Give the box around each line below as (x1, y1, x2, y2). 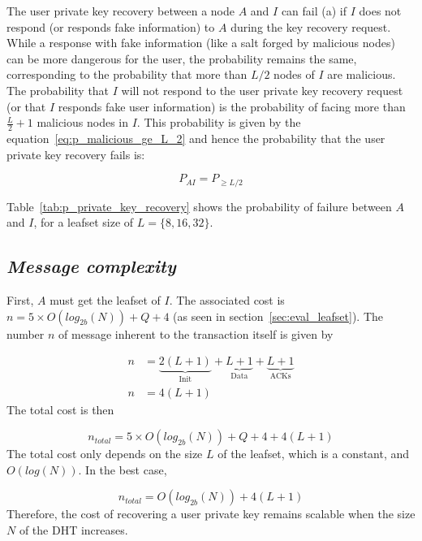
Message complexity (6, 253, 176, 279)
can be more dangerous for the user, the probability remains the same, (6, 50, 357, 67)
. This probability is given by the (136, 114, 301, 131)
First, (6, 292, 34, 309)
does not (359, 2, 402, 19)
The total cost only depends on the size (6, 445, 203, 462)
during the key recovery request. (230, 18, 391, 35)
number (6, 325, 45, 342)
